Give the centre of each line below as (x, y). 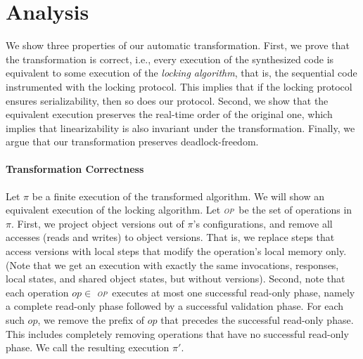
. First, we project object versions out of (97, 223)
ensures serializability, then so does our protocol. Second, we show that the (167, 100)
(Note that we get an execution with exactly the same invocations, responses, (172, 265)
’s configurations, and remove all (263, 223)
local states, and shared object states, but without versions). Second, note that (176, 279)
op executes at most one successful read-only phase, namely (226, 292)
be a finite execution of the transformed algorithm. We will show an (178, 196)
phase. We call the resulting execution (88, 347)
